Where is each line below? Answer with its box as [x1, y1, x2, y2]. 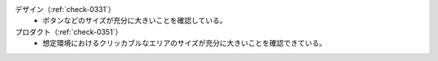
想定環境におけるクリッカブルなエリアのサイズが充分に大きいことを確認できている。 [42, 39, 327, 48]
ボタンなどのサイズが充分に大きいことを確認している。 [42, 16, 227, 26]
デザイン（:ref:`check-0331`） [15, 5, 116, 14]
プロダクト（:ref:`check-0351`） [15, 26, 122, 36]
